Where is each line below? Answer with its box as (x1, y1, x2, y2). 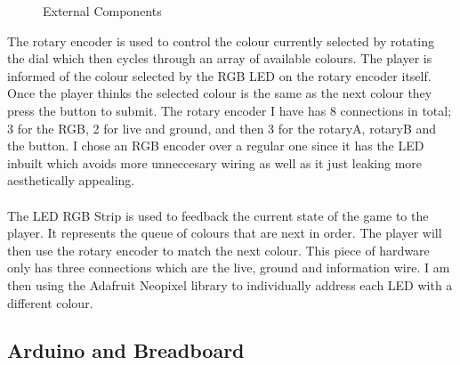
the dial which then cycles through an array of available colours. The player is (7, 49, 432, 68)
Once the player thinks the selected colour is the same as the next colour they (7, 84, 432, 102)
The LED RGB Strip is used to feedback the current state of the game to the (7, 206, 429, 224)
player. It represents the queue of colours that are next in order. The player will (7, 223, 442, 242)
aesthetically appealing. (7, 171, 135, 190)
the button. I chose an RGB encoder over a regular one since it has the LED (7, 136, 424, 155)
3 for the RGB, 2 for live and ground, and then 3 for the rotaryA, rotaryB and (7, 118, 437, 137)
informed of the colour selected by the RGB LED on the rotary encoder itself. (7, 66, 432, 85)
